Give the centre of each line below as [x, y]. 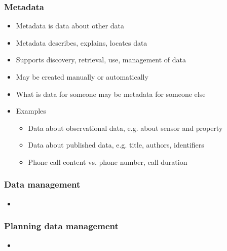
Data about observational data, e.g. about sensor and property [125, 128]
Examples [31, 111]
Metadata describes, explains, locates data [82, 42]
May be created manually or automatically [82, 77]
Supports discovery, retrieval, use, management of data [101, 60]
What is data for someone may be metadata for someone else [111, 94]
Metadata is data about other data [70, 26]
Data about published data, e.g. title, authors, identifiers [116, 145]
